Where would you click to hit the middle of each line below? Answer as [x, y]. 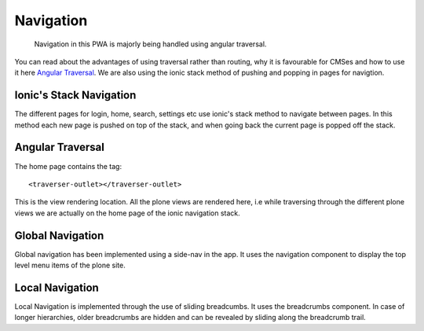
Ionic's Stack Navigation [75, 96]
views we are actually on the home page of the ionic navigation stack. [128, 213]
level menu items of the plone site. [70, 265]
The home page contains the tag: [68, 166]
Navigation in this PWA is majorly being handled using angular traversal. [150, 44]
